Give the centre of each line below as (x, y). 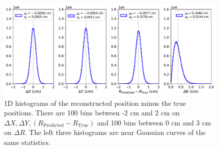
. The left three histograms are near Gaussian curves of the (115, 132)
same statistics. (27, 142)
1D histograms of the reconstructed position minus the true (95, 103)
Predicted (53, 126)
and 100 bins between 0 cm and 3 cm (154, 122)
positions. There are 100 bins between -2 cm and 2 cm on (92, 113)
